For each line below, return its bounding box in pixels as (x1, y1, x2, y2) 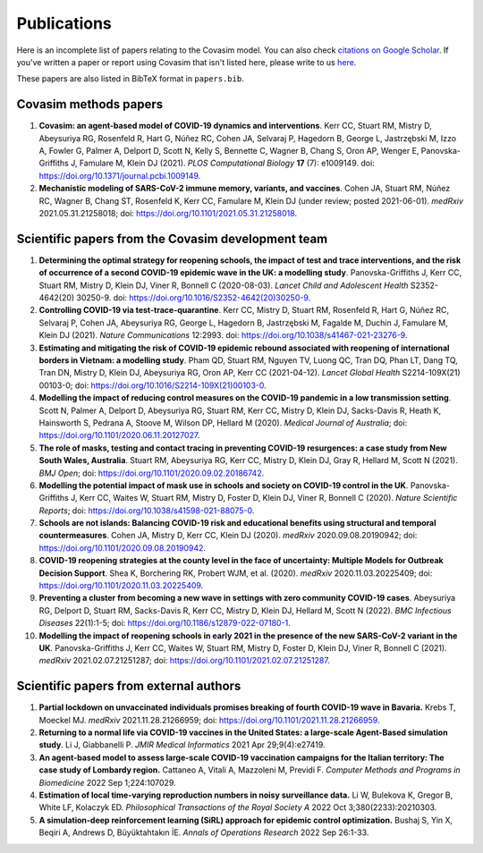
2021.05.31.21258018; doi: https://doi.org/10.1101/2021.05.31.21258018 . (38, 207, 298, 218)
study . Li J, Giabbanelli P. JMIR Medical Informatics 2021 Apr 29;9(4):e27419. (38, 739, 326, 750)
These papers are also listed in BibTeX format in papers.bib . (16, 73, 245, 84)
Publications (16, 13, 112, 33)
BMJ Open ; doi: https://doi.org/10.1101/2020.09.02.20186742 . (38, 468, 265, 478)
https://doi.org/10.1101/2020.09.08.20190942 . (38, 542, 206, 553)
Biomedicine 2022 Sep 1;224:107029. (38, 777, 176, 788)
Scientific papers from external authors (16, 679, 241, 694)
